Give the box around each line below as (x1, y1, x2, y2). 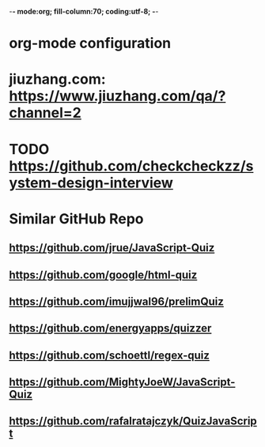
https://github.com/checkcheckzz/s (9, 157, 254, 175)
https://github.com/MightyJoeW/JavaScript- (9, 375, 236, 389)
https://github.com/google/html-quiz (9, 268, 198, 281)
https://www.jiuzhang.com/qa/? (9, 87, 226, 105)
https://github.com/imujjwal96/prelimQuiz (9, 295, 225, 308)
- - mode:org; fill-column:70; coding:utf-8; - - (9, 7, 159, 16)
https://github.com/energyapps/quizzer (9, 321, 212, 335)
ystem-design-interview (9, 174, 173, 192)
